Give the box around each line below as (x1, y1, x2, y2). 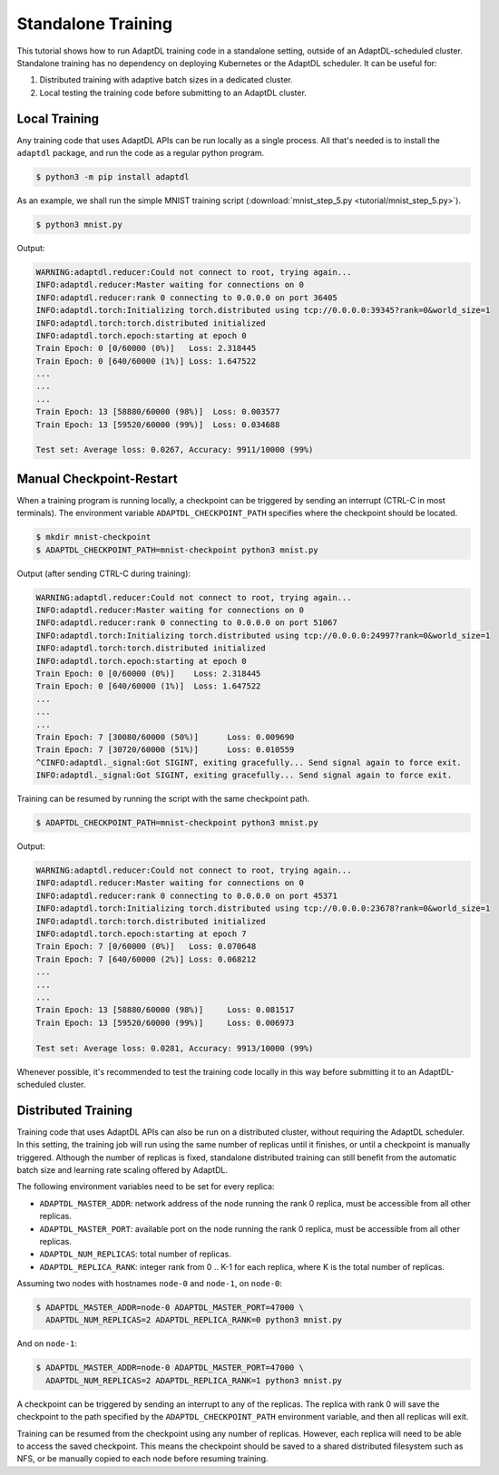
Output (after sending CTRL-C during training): (16, 568, 191, 579)
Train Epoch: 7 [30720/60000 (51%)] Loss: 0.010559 (35, 745, 295, 755)
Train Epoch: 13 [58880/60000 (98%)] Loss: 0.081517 (35, 1005, 295, 1015)
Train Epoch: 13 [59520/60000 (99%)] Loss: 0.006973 (35, 1017, 295, 1028)
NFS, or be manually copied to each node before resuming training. (16, 1453, 269, 1464)
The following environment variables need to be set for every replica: (16, 1181, 275, 1192)
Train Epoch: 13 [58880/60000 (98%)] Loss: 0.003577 (35, 406, 280, 417)
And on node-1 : (16, 1338, 77, 1349)
